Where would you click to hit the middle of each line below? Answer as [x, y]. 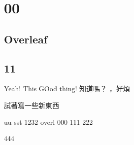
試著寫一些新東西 [32, 105]
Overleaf [26, 39]
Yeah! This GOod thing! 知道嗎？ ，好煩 [67, 89]
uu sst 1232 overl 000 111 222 [49, 122]
